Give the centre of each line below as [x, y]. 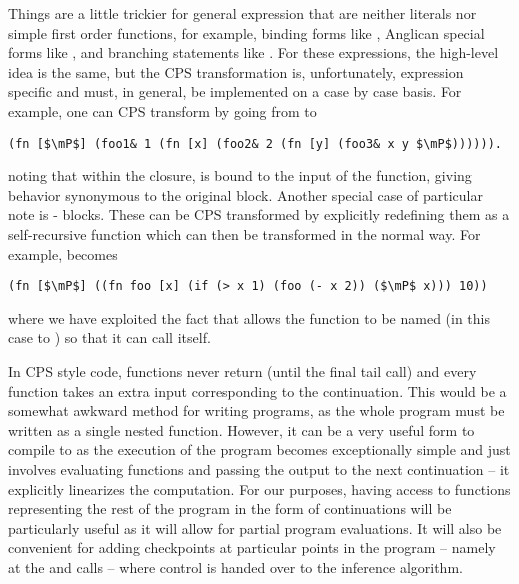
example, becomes [63, 253]
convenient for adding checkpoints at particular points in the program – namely [252, 547]
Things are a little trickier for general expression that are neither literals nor [242, 13]
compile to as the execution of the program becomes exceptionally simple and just [259, 449]
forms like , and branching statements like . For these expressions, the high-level [253, 52]
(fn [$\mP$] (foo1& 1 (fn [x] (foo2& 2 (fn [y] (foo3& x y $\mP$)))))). [255, 143]
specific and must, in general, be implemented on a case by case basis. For [235, 91]
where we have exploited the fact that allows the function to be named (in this [249, 317]
